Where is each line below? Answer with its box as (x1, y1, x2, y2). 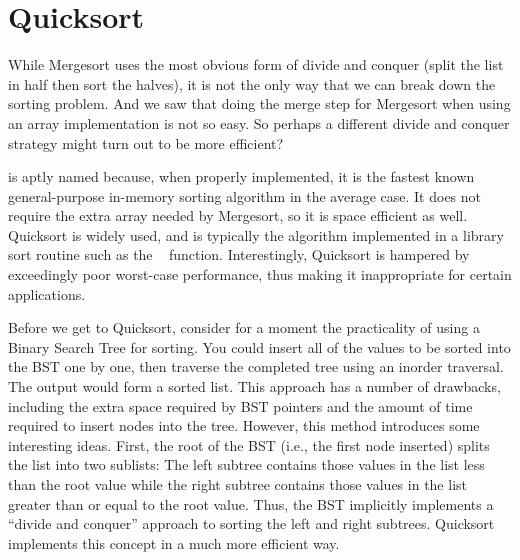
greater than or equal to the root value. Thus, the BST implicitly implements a (8, 493, 494, 514)
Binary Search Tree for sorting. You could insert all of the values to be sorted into (8, 336, 511, 357)
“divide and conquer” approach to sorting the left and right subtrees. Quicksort (8, 513, 495, 534)
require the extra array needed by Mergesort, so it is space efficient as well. (8, 205, 468, 226)
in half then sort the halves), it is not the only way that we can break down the (8, 73, 496, 94)
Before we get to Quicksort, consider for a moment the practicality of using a (8, 317, 480, 338)
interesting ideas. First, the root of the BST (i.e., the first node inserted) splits (8, 434, 490, 455)
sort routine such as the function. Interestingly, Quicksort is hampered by (8, 244, 470, 265)
